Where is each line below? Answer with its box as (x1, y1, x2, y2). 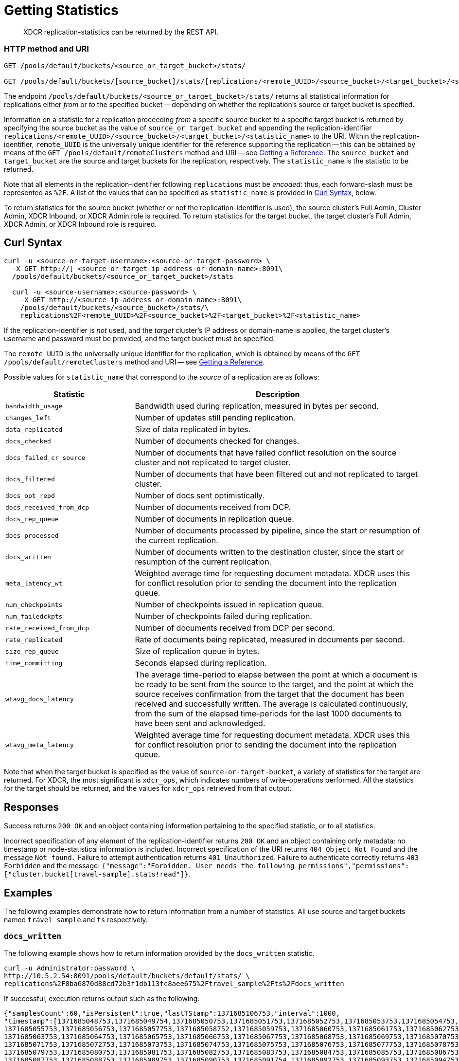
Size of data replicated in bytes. (135, 424, 251, 435)
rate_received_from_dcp (5, 624, 89, 632)
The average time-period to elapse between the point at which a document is (135, 670, 418, 680)
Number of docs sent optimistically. (135, 491, 265, 501)
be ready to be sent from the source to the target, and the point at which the (135, 679, 414, 690)
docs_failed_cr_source (5, 454, 86, 461)
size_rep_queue (5, 647, 59, 655)
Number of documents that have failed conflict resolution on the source (135, 448, 397, 458)
